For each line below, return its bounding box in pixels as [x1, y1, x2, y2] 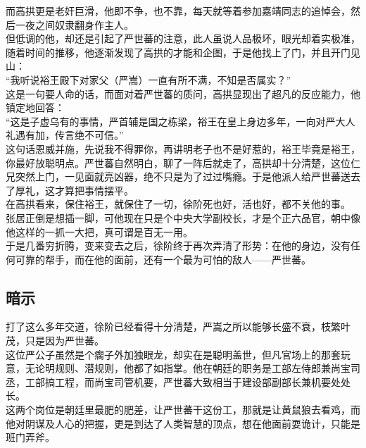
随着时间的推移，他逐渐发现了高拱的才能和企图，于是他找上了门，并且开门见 [6, 44, 360, 59]
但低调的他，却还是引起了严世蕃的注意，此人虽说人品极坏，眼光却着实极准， [6, 31, 360, 46]
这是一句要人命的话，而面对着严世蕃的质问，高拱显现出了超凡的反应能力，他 [6, 86, 360, 101]
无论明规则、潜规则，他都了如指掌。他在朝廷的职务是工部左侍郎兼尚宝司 [25, 361, 360, 375]
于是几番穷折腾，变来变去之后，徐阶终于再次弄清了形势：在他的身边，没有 [6, 238, 351, 253]
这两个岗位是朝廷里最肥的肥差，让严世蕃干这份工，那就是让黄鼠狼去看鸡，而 [6, 402, 360, 417]
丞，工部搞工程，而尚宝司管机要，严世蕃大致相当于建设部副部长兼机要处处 [6, 374, 351, 389]
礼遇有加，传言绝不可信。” [6, 127, 124, 142]
